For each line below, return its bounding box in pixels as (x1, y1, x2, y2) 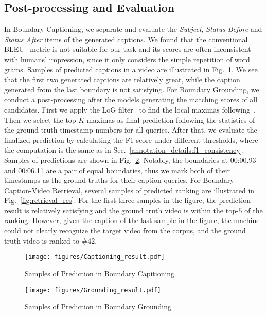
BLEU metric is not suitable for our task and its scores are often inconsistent (4, 44, 251, 54)
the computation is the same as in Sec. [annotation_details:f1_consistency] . (4, 144, 244, 155)
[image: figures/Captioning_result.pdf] (25, 253, 165, 261)
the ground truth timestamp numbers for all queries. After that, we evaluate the (4, 124, 257, 135)
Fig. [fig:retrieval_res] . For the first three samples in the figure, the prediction (4, 195, 251, 206)
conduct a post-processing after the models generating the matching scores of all (4, 94, 258, 105)
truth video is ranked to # (4, 235, 88, 246)
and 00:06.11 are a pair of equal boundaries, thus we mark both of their (4, 164, 230, 175)
